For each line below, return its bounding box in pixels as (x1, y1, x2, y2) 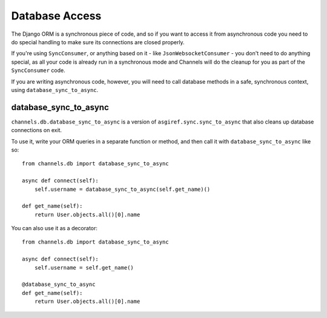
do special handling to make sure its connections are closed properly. (11, 38, 185, 45)
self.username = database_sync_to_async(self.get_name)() (34, 185, 211, 193)
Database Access (11, 9, 102, 22)
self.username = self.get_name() (34, 264, 134, 271)
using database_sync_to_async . (11, 86, 99, 93)
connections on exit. (11, 127, 62, 134)
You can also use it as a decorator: (11, 225, 98, 232)
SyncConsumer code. (11, 67, 66, 74)
